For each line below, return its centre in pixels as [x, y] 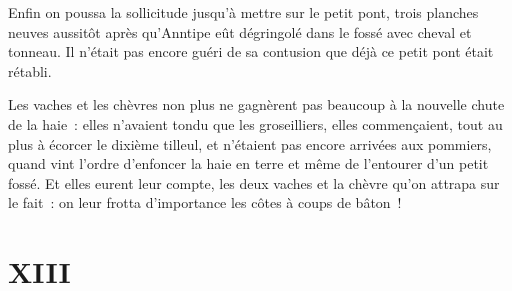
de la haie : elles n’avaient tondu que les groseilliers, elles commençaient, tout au [255, 123]
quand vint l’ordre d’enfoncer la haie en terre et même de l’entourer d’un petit [248, 163]
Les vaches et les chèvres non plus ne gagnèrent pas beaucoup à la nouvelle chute [256, 104]
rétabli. [30, 70]
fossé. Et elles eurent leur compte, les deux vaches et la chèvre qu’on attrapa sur [254, 182]
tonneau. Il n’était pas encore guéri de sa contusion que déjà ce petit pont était [251, 51]
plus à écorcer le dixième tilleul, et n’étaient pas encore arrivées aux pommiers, [250, 143]
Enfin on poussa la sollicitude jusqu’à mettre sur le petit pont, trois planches [243, 12]
